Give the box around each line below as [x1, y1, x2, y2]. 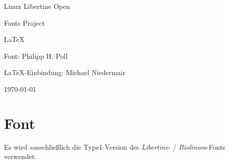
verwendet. [4, 151, 37, 162]
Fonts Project [4, 17, 45, 28]
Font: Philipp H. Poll [4, 50, 68, 61]
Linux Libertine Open [4, 1, 70, 11]
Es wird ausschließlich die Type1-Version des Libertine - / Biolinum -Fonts [4, 141, 226, 152]
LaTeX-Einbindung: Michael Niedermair [4, 67, 126, 78]
